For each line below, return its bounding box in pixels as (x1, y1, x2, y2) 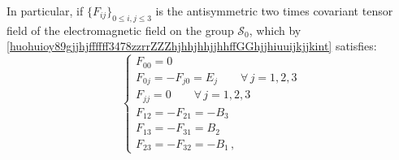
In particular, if (7, 2, 84, 19)
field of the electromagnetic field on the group (7, 21, 234, 38)
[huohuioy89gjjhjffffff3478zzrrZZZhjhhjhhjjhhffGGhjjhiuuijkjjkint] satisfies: (7, 37, 377, 54)
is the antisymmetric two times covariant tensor (155, 2, 393, 19)
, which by (249, 21, 301, 38)
